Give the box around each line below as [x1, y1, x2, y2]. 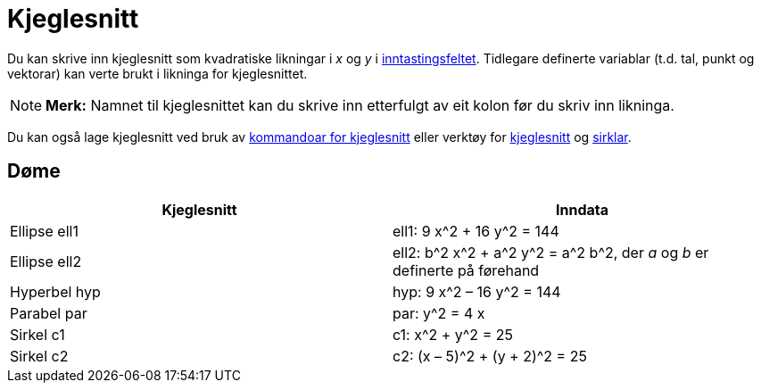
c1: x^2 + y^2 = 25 [393, 325, 513, 344]
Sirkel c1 [10, 325, 65, 344]
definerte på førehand [393, 261, 540, 279]
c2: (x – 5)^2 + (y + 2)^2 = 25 [393, 346, 587, 365]
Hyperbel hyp [10, 282, 101, 301]
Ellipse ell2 [10, 252, 82, 270]
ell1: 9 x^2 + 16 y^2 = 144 [393, 221, 559, 240]
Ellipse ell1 [10, 221, 79, 240]
